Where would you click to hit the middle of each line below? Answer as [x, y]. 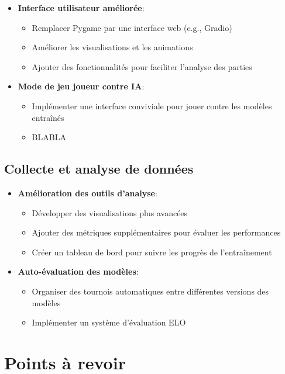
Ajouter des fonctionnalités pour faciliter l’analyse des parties [142, 66]
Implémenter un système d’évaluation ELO [109, 322]
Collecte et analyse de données [99, 169]
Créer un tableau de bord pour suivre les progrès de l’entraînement [152, 252]
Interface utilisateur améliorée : [81, 8]
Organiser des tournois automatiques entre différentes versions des [150, 291]
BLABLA [49, 137]
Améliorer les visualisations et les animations [112, 47]
